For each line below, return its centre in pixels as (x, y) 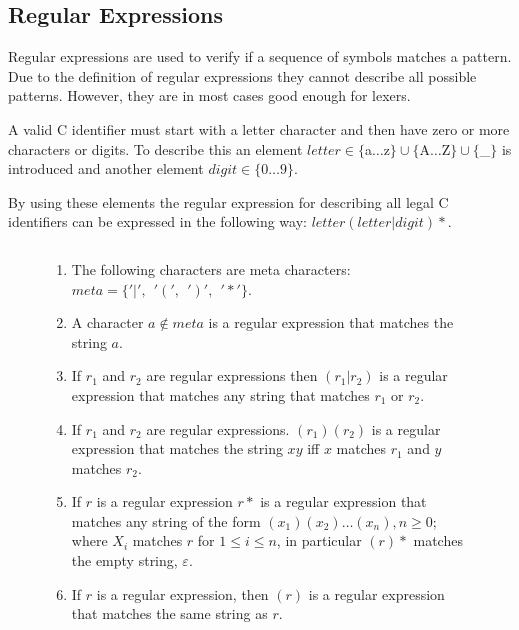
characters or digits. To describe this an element (155, 148)
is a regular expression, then (182, 593)
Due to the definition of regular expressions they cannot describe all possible (242, 75)
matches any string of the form (166, 520)
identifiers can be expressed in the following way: (157, 221)
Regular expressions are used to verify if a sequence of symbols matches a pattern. (260, 56)
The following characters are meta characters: (211, 268)
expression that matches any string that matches (220, 394)
